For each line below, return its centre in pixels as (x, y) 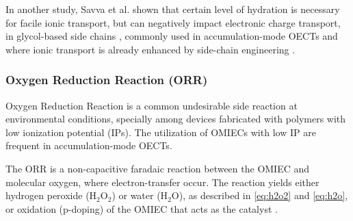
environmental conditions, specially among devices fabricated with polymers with (176, 119)
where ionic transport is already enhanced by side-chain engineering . (151, 49)
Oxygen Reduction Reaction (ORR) (107, 80)
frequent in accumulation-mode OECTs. (89, 145)
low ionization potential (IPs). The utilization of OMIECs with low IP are (161, 132)
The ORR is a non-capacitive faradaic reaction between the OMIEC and (158, 168)
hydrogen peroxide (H (51, 195)
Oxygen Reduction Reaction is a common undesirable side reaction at (152, 105)
